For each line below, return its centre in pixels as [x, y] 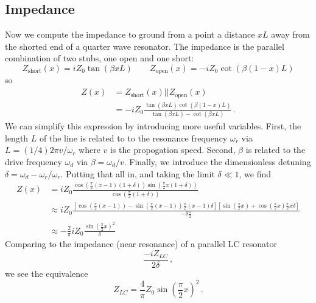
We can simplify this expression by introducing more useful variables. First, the [153, 126]
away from [290, 34]
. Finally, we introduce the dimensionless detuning [217, 161]
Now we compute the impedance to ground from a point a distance [130, 34]
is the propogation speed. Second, [173, 150]
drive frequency [33, 161]
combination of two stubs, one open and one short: [100, 58]
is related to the [276, 150]
